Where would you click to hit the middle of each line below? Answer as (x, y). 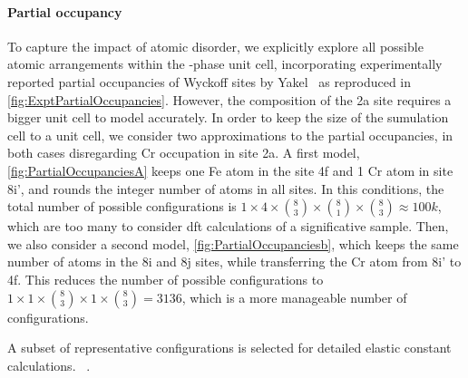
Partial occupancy (65, 11)
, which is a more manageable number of (294, 297)
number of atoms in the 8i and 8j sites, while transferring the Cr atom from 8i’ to (234, 262)
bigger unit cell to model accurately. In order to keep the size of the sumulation (228, 117)
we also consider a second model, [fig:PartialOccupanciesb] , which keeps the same (233, 243)
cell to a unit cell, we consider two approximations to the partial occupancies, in (230, 135)
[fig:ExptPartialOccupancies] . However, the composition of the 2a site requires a (229, 99)
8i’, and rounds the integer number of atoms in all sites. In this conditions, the (226, 188)
